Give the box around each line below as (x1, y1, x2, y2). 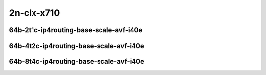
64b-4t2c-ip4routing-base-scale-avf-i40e (9, 42, 145, 50)
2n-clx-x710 (9, 7, 60, 18)
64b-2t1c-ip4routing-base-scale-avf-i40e (9, 26, 143, 34)
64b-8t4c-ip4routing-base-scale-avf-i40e (9, 57, 145, 66)
